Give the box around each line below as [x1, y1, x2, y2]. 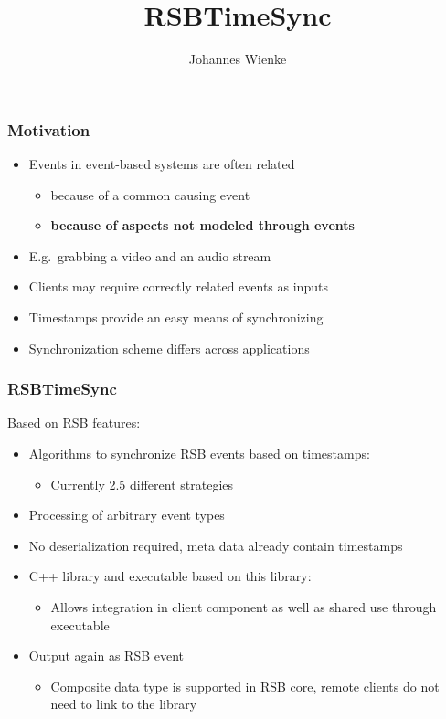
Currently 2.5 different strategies [50, 474, 234, 493]
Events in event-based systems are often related [28, 154, 295, 174]
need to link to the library [50, 694, 197, 714]
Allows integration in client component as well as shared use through [50, 597, 437, 616]
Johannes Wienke [188, 49, 287, 69]
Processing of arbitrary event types [28, 505, 225, 524]
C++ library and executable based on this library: [28, 566, 312, 586]
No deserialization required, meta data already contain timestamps [28, 535, 403, 555]
